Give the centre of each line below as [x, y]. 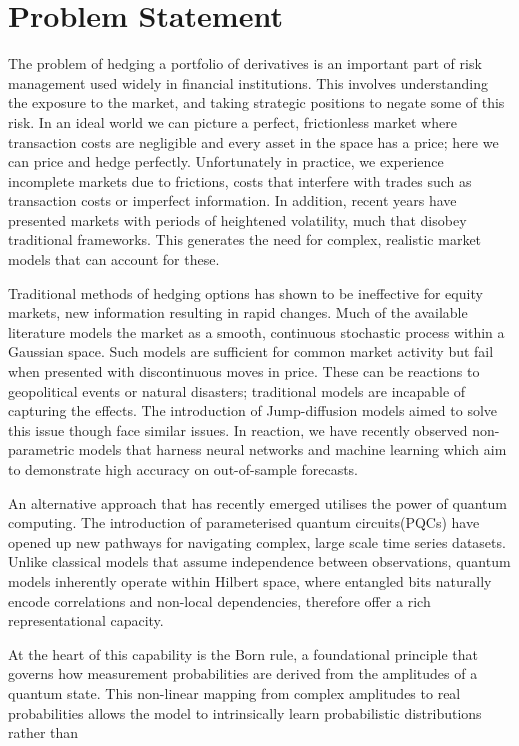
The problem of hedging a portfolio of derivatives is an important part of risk [245, 63]
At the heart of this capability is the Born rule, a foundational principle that [243, 653]
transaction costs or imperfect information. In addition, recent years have [232, 200]
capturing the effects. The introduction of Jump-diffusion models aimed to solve [253, 410]
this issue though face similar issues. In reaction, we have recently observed [238, 429]
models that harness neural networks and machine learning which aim [292, 449]
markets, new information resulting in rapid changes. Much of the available [238, 312]
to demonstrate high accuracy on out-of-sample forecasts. [183, 469]
